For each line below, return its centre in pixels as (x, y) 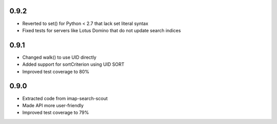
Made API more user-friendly (53, 105)
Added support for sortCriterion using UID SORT (73, 64)
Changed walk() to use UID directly (60, 57)
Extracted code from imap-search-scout (65, 98)
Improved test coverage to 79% (56, 113)
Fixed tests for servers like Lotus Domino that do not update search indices (102, 30)
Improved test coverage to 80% (56, 71)
